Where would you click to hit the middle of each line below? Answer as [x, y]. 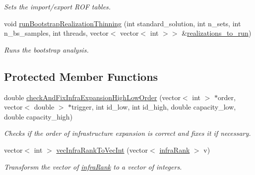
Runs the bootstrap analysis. [46, 49]
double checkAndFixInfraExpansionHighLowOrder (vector [92, 97]
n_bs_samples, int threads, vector [56, 33]
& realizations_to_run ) [217, 33]
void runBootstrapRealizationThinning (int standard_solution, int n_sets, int [123, 23]
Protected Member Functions [81, 76]
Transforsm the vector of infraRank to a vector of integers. [93, 166]
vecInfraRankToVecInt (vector [102, 149]
